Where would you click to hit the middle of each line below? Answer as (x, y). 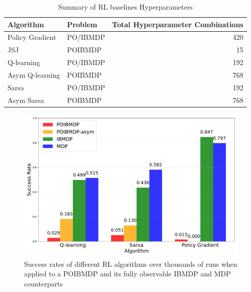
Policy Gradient (32, 37)
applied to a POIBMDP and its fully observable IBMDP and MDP (128, 274)
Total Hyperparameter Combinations (178, 24)
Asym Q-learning (34, 74)
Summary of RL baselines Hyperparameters (125, 7)
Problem (82, 24)
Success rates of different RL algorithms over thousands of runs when (131, 264)
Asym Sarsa (26, 100)
